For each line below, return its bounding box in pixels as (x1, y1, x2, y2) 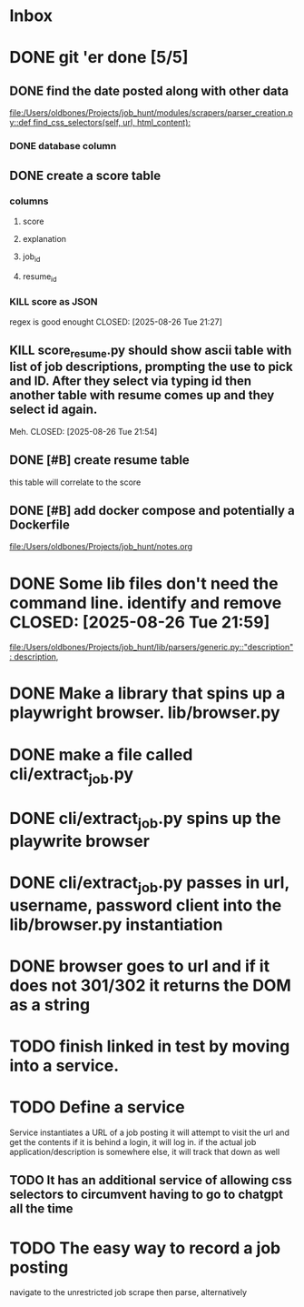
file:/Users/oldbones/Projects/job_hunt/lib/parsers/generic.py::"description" (9, 642, 294, 653)
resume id (22, 270, 57, 284)
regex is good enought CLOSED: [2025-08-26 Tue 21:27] (9, 316, 222, 327)
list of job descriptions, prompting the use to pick (9, 359, 293, 375)
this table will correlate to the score (9, 477, 142, 488)
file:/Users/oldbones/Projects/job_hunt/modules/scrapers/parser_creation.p (9, 107, 293, 118)
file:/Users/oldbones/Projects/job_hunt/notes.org (9, 541, 193, 552)
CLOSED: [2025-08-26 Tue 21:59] (9, 611, 270, 632)
